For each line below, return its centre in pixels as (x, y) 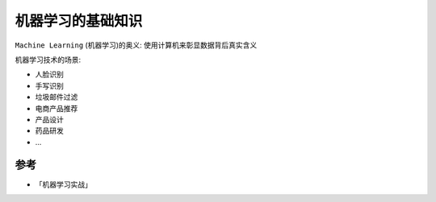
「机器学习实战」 (63, 184)
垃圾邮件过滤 (57, 97)
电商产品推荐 (57, 108)
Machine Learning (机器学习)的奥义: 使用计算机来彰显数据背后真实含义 (136, 45)
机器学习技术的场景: (48, 60)
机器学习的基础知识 (79, 21)
